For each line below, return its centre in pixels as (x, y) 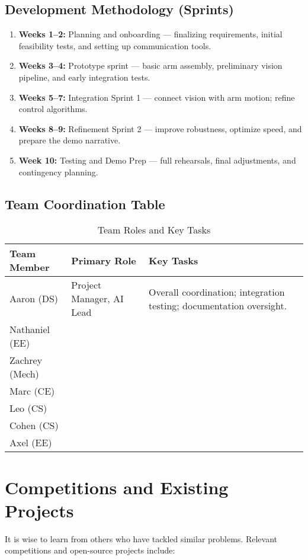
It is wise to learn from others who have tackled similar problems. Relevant (141, 538)
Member (30, 267)
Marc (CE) (32, 391)
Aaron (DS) (34, 299)
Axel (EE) (31, 443)
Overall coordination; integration (217, 292)
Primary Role (104, 260)
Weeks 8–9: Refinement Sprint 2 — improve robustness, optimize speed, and (160, 128)
